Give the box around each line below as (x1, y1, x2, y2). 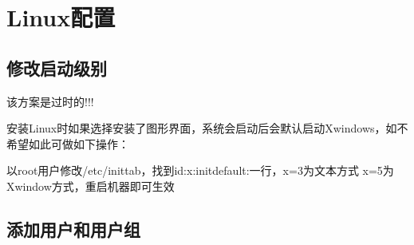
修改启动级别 (6, 55, 107, 80)
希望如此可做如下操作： (6, 135, 129, 152)
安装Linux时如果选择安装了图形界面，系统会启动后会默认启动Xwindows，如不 (6, 120, 408, 136)
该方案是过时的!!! (6, 93, 94, 109)
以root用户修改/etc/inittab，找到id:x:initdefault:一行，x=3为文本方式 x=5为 (6, 162, 394, 179)
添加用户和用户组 (6, 216, 140, 241)
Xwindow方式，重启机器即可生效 (6, 177, 175, 194)
